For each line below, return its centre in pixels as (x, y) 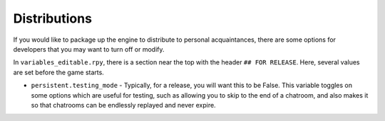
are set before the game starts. (59, 72)
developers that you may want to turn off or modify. (89, 49)
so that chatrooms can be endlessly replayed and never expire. (124, 105)
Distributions (53, 18)
